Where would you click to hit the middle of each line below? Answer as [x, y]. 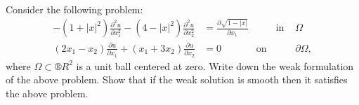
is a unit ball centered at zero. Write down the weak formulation [215, 65]
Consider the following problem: [74, 9]
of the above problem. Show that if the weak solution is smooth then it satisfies [177, 79]
